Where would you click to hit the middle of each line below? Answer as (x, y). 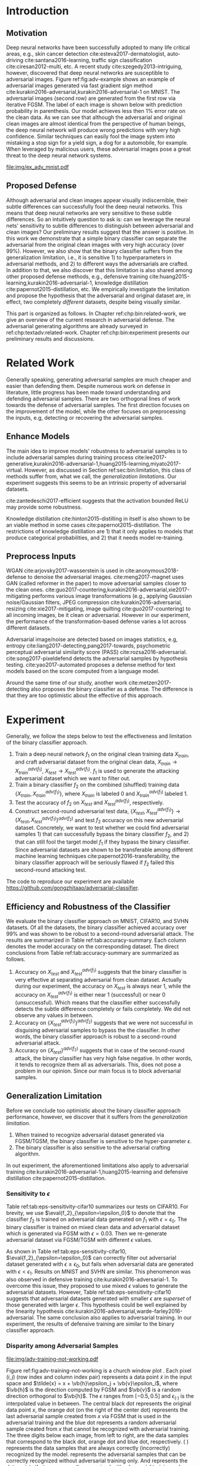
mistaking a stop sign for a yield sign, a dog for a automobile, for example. (97, 143)
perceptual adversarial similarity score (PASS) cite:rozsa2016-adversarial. (97, 652)
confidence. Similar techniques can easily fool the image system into (91, 136)
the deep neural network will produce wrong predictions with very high (93, 130)
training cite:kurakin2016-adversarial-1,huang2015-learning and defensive (97, 1172)
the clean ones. (25, 590)
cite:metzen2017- (150, 683)
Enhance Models (38, 437)
